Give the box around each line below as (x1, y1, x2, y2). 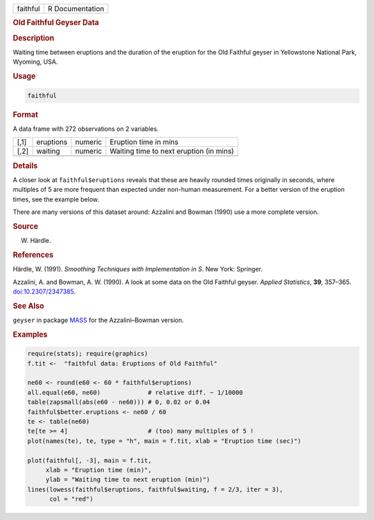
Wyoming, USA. (12, 57, 58, 66)
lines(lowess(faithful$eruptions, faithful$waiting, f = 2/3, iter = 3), (27, 485, 283, 493)
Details (12, 161, 38, 170)
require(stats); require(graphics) (27, 350, 148, 358)
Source (12, 222, 39, 231)
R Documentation (47, 4, 105, 13)
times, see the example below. (12, 195, 100, 204)
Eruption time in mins (109, 137, 179, 147)
